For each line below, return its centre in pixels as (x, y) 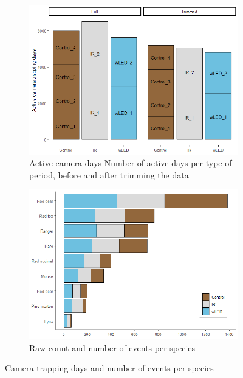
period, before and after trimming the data (109, 174)
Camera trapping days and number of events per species (109, 368)
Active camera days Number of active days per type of (131, 163)
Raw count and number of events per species (112, 347)
